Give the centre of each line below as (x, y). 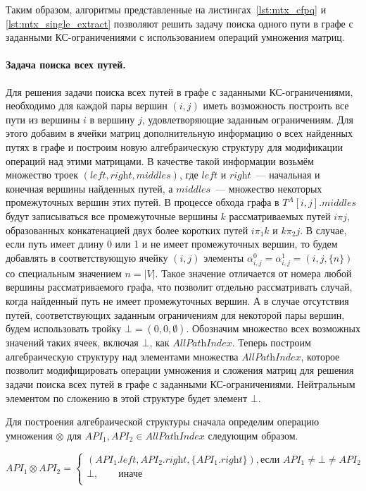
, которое (320, 356)
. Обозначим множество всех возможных (273, 328)
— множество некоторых (269, 188)
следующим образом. (253, 435)
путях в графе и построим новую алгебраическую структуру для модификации (174, 146)
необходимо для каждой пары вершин (87, 105)
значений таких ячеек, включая (72, 343)
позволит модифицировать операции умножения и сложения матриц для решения (180, 370)
